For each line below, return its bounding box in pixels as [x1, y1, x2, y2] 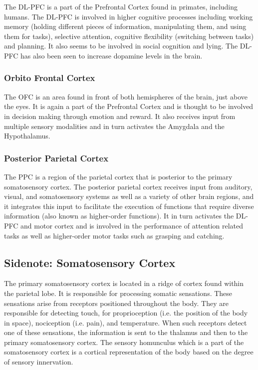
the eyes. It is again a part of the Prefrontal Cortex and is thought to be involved [4, 101, 254, 111]
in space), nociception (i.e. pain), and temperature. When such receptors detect [4, 317, 247, 327]
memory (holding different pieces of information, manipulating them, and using [4, 21, 247, 31]
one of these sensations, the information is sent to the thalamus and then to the [4, 327, 248, 337]
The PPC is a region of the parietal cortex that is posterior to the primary [4, 171, 233, 181]
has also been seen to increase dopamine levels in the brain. [20, 50, 203, 60]
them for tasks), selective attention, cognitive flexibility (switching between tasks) [4, 30, 254, 41]
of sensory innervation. [4, 356, 73, 367]
